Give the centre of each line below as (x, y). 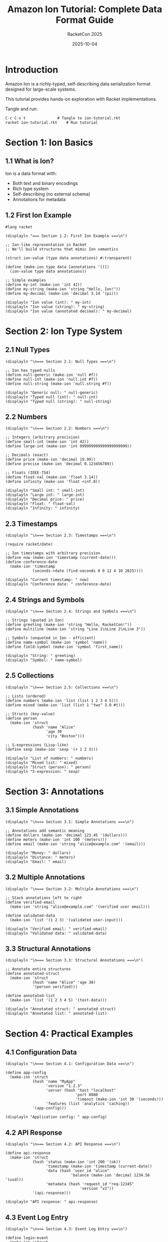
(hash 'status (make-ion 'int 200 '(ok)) (76, 1162)
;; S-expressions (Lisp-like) (37, 745)
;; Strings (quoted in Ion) (35, 620)
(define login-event (27, 1238)
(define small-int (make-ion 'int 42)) (47, 442)
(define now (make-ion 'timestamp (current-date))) (61, 558)
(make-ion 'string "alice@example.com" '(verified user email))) (80, 907)
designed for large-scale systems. (41, 89)
